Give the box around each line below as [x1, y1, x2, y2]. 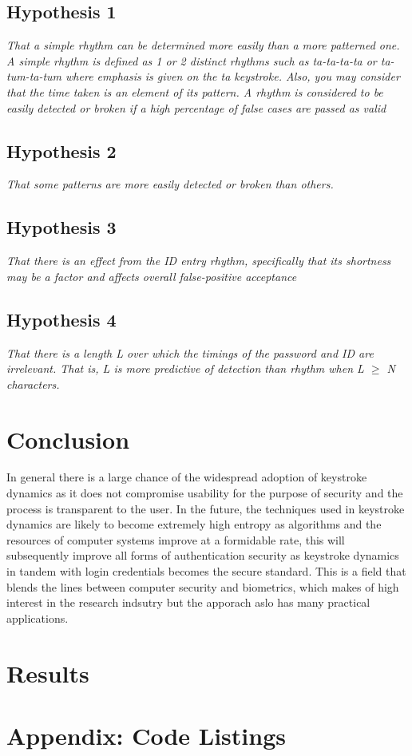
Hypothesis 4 [6, 307, 117, 331]
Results [6, 656, 89, 689]
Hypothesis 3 [6, 215, 117, 239]
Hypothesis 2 [6, 138, 117, 163]
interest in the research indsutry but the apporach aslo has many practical [6, 594, 370, 611]
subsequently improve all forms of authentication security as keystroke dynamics [6, 547, 399, 564]
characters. [6, 375, 60, 392]
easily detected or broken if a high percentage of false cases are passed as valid [6, 99, 386, 116]
